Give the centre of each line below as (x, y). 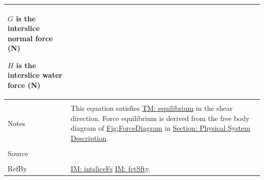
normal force (30, 38)
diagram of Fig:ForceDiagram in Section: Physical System (160, 128)
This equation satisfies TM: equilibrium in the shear (152, 108)
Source (18, 153)
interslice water (35, 75)
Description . (90, 138)
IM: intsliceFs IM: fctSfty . (111, 169)
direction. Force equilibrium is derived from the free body (160, 118)
